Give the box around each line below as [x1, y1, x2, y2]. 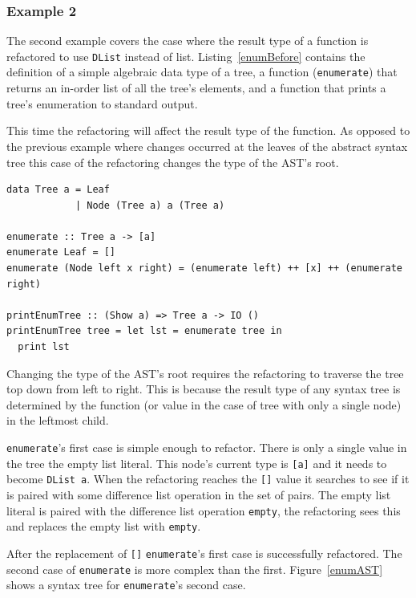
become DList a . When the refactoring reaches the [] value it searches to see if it [6, 470, 410, 487]
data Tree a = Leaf [6, 184, 110, 196]
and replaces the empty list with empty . [6, 518, 201, 535]
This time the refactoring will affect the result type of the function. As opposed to [6, 122, 410, 139]
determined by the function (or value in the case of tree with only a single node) [6, 396, 402, 413]
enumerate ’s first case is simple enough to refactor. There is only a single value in [6, 439, 407, 455]
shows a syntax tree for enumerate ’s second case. [6, 576, 246, 593]
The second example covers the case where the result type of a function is [6, 32, 369, 49]
